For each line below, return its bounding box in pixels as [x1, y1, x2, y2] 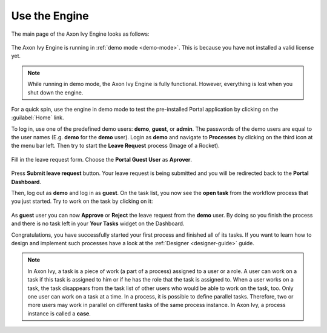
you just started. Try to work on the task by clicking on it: [11, 197, 153, 205]
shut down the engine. [27, 88, 84, 96]
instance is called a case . [27, 309, 91, 317]
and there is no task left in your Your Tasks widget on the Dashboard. [11, 220, 185, 227]
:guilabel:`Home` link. [11, 114, 64, 121]
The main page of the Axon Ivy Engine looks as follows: [11, 30, 150, 38]
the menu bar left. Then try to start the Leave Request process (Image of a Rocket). [11, 142, 220, 150]
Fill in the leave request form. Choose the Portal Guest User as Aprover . [11, 156, 193, 163]
